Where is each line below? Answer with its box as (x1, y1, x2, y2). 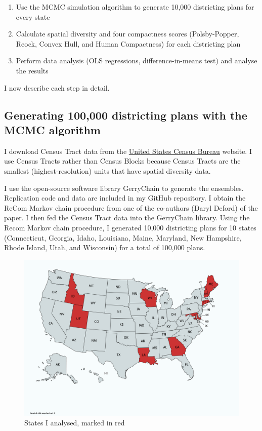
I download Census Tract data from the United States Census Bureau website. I (4, 145, 252, 156)
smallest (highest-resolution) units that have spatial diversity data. (4, 165, 211, 176)
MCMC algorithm (4, 122, 101, 137)
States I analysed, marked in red (24, 417, 125, 428)
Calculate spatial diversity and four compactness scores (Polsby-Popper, (16, 28, 239, 39)
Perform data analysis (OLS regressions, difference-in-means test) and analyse (16, 55, 257, 66)
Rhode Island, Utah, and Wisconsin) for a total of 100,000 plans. (4, 242, 205, 253)
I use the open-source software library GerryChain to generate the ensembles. (4, 182, 244, 193)
